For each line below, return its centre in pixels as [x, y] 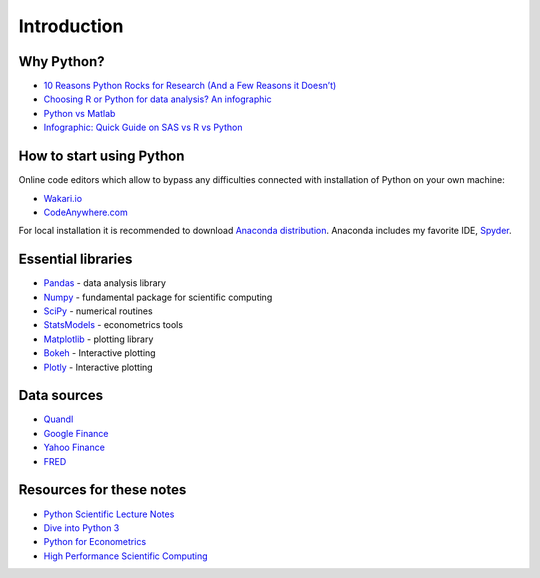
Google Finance [76, 433]
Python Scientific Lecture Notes [109, 514]
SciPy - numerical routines [98, 311]
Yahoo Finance [74, 447]
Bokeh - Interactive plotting [99, 353]
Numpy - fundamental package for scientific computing [158, 297]
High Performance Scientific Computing [126, 556]
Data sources [61, 395]
